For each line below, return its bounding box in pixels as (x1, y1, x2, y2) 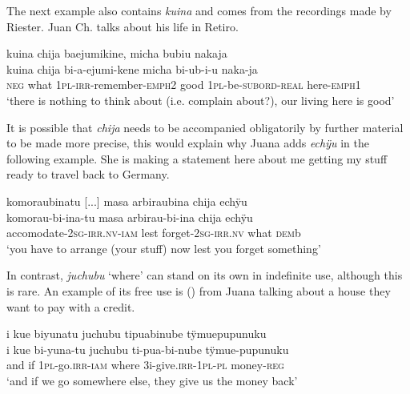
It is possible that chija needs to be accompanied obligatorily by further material (6, 119, 404, 135)
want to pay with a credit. (6, 298, 135, 315)
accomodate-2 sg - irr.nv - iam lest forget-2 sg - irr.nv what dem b (6, 224, 301, 241)
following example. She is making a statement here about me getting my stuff (6, 150, 388, 167)
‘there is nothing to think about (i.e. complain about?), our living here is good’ (6, 91, 395, 108)
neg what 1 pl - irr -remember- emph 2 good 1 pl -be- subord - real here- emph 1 (6, 76, 361, 93)
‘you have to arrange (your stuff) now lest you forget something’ (6, 239, 321, 256)
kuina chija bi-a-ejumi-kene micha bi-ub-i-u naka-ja (6, 60, 258, 77)
